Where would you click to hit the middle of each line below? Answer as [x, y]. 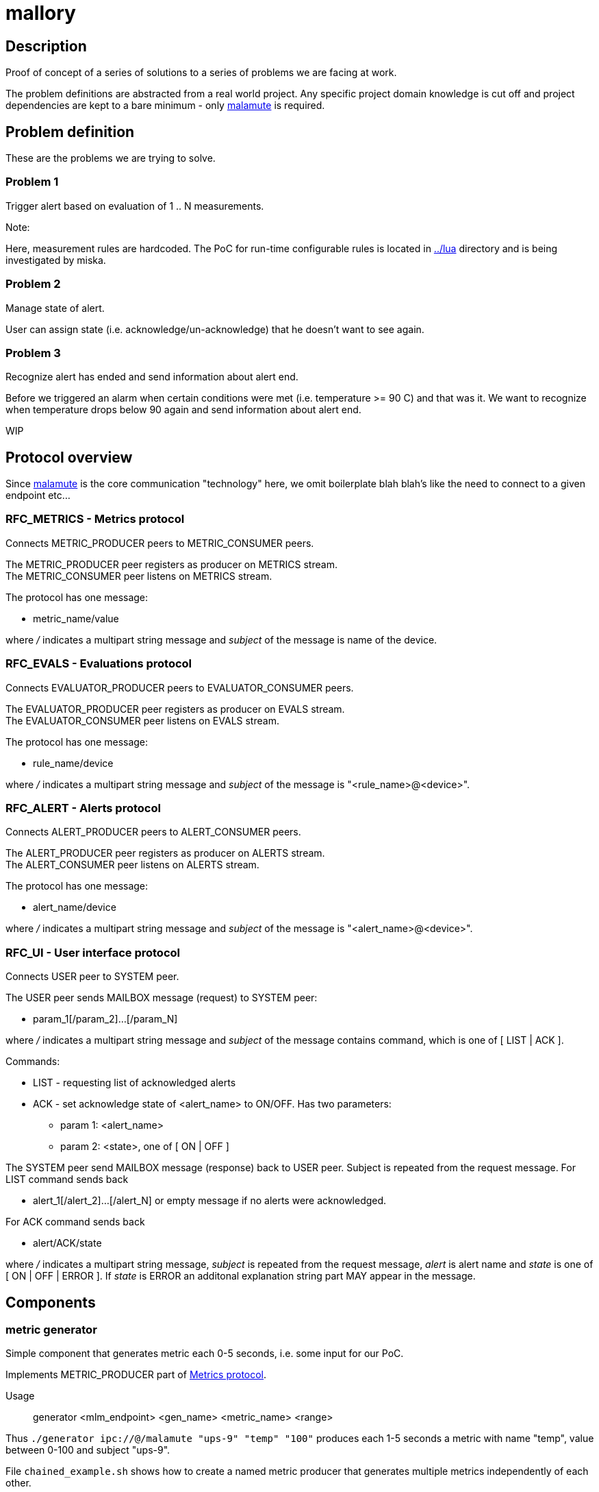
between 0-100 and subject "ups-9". [88, 1450]
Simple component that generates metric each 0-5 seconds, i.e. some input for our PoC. [205, 1354]
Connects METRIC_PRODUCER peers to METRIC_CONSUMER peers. [160, 543]
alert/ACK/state [67, 1243]
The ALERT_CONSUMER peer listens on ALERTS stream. [132, 865]
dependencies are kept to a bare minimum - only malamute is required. [165, 106]
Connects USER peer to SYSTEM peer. [92, 977]
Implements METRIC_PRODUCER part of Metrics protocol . [136, 1375]
